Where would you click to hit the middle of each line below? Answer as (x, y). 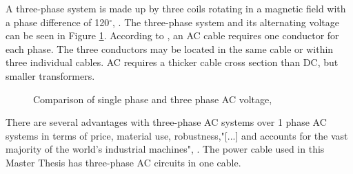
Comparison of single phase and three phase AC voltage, (153, 99)
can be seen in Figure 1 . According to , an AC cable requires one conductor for (172, 35)
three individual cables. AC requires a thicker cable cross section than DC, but (172, 62)
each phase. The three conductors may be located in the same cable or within (170, 48)
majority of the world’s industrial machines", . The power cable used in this (165, 149)
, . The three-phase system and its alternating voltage (226, 22)
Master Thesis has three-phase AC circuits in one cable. (123, 162)
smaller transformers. (50, 75)
